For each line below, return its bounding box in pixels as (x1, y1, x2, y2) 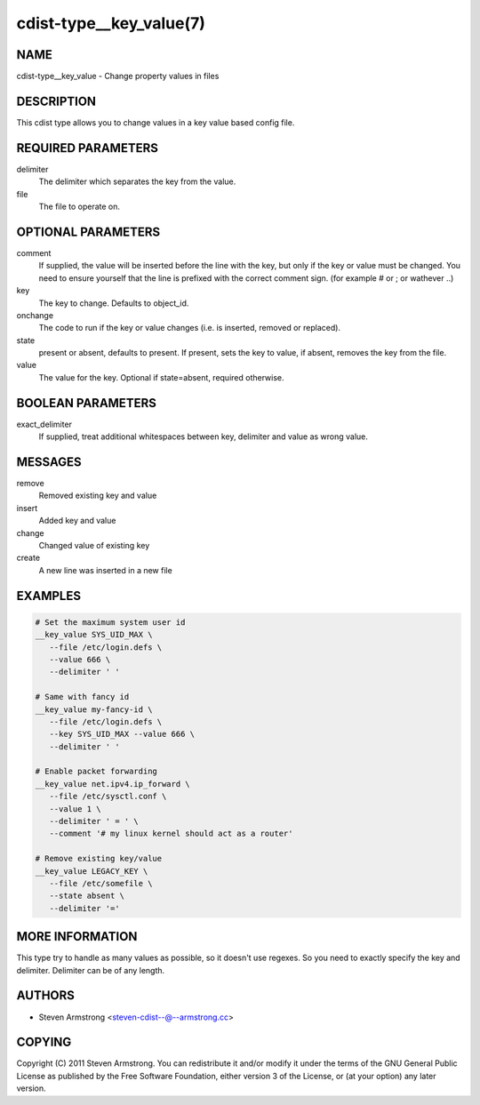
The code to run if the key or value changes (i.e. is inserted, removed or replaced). (38, 323, 341, 333)
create (16, 552, 40, 564)
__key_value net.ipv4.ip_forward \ (35, 779, 190, 789)
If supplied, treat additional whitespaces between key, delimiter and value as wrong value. (38, 431, 369, 442)
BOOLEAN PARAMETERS (16, 396, 157, 411)
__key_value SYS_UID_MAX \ (35, 629, 153, 640)
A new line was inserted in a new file (38, 565, 172, 575)
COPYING (16, 1035, 72, 1050)
